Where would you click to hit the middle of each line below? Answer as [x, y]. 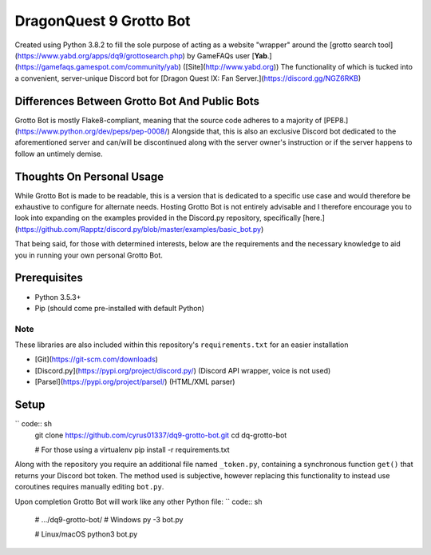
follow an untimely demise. [59, 154]
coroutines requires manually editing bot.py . [89, 487]
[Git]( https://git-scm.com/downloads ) [97, 359]
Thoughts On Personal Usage [89, 176]
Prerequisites [49, 278]
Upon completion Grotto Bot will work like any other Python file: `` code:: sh [138, 501]
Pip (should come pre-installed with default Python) [120, 308]
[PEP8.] [336, 120]
